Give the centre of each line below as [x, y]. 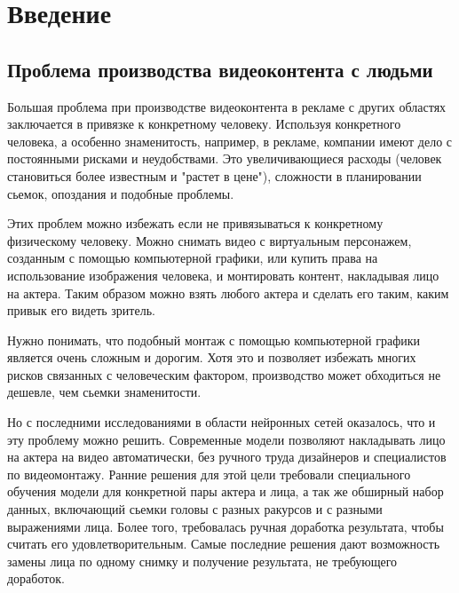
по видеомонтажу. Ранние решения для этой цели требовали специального [209, 474]
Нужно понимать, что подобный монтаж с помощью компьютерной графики [214, 340]
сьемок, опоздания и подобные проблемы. [121, 193]
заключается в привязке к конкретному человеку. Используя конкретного [204, 124]
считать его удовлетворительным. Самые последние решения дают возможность [224, 544]
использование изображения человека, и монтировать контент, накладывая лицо [223, 275]
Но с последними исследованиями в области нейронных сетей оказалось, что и [222, 422]
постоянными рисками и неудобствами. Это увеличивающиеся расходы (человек [225, 158]
